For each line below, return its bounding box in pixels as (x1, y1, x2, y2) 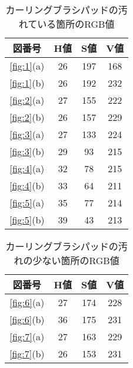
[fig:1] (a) (9, 59, 45, 73)
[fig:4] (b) (9, 179, 45, 192)
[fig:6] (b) (9, 313, 45, 326)
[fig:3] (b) (9, 144, 45, 158)
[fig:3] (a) (9, 127, 45, 141)
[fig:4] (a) (9, 162, 45, 175)
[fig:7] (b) (9, 347, 45, 360)
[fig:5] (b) (9, 213, 45, 226)
